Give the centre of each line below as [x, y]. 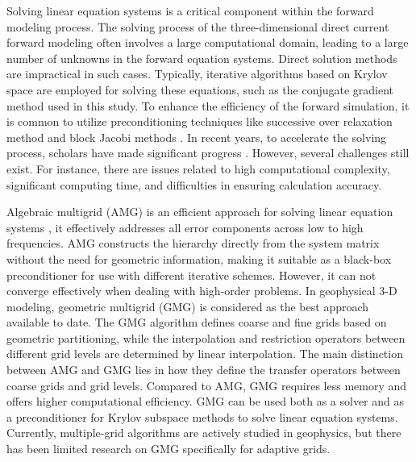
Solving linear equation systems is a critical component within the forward [190, 10]
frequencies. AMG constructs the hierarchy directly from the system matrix [193, 243]
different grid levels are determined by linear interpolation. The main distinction [205, 354]
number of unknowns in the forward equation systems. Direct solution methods [202, 58]
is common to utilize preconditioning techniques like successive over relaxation [200, 121]
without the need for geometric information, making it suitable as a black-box [199, 258]
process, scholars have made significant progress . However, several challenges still [208, 153]
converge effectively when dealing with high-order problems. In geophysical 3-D [202, 291]
